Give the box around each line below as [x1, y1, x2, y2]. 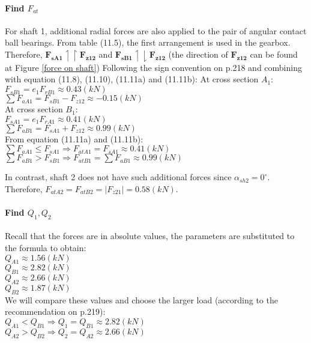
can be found [250, 47, 298, 60]
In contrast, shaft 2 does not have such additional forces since [5, 171, 232, 183]
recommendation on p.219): [5, 305, 106, 318]
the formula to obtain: [5, 241, 86, 254]
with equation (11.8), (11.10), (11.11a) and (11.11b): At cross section [5, 73, 259, 85]
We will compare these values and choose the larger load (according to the [5, 293, 278, 306]
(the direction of [168, 47, 228, 60]
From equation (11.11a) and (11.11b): [5, 132, 143, 145]
